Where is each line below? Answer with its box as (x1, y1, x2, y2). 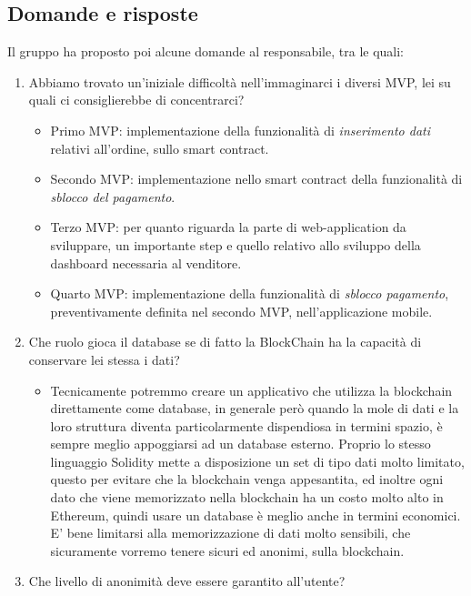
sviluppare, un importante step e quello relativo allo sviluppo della (50, 235, 421, 254)
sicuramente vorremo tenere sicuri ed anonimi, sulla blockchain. (50, 540, 405, 560)
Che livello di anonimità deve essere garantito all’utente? (28, 571, 346, 591)
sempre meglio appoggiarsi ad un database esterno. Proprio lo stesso (50, 434, 431, 453)
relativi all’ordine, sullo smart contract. (50, 138, 269, 157)
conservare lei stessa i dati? (28, 349, 180, 369)
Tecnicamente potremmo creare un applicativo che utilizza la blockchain (50, 380, 453, 399)
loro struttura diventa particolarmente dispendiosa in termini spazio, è (50, 416, 443, 435)
